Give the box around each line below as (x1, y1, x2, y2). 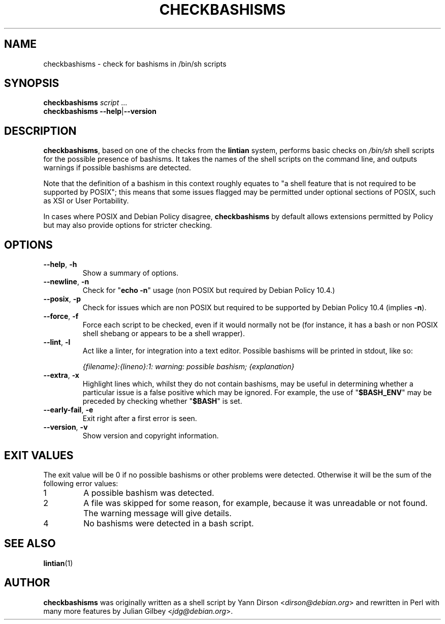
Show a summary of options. (82, 269, 179, 278)
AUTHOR (4, 576, 50, 589)
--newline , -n (43, 277, 89, 286)
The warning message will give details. (83, 508, 232, 518)
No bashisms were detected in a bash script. (83, 518, 254, 528)
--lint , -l (43, 338, 71, 347)
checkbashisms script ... (43, 98, 128, 107)
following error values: (43, 479, 118, 488)
